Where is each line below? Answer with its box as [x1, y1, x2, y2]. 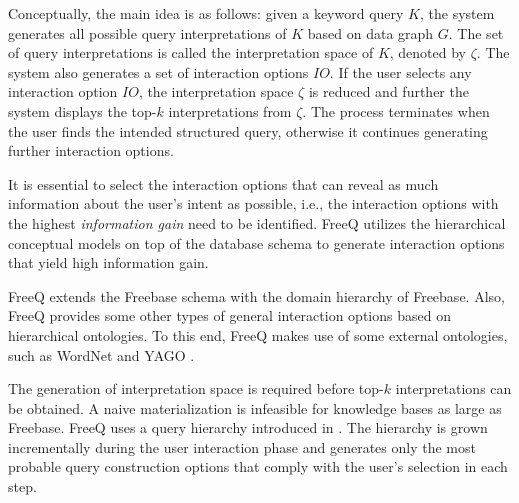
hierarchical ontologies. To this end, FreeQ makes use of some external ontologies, [8, 324, 508, 345]
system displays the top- [8, 100, 157, 121]
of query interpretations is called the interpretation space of [8, 42, 374, 63]
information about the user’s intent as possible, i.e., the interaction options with [8, 193, 499, 214]
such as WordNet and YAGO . [8, 344, 195, 365]
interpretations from [168, 100, 292, 121]
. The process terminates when [302, 100, 490, 121]
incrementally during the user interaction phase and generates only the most [8, 436, 476, 457]
